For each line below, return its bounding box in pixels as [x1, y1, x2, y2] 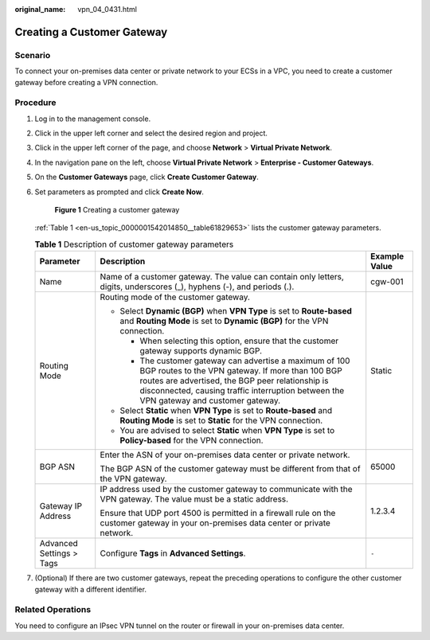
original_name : [14, 5, 66, 14]
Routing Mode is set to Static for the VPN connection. [119, 415, 323, 426]
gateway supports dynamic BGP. [139, 345, 263, 357]
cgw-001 [370, 276, 404, 287]
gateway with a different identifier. [34, 584, 147, 594]
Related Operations [14, 604, 92, 615]
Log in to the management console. [34, 114, 151, 123]
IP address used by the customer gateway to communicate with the [100, 484, 354, 495]
